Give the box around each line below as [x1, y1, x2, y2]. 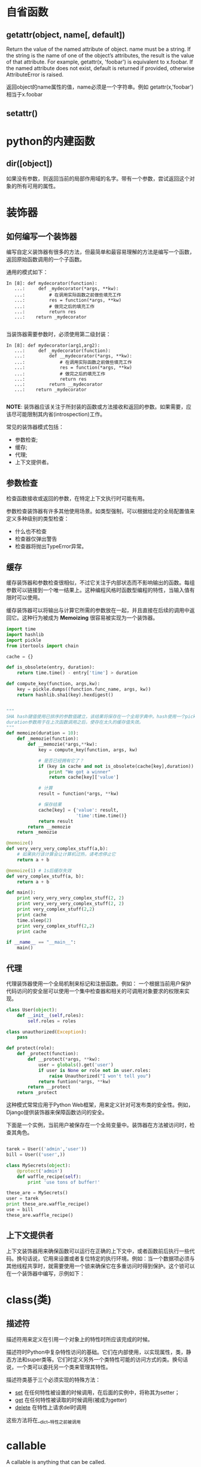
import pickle [6, 637, 42, 643]
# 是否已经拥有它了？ [38, 758, 84, 764]
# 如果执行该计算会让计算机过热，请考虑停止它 [17, 851, 116, 858]
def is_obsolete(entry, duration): [6, 664, 95, 670]
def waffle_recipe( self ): [17, 1174, 82, 1180]
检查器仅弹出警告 [14, 535, 57, 542]
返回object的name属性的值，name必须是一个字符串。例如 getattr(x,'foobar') [6, 83, 194, 90]
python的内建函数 [6, 134, 95, 148]
